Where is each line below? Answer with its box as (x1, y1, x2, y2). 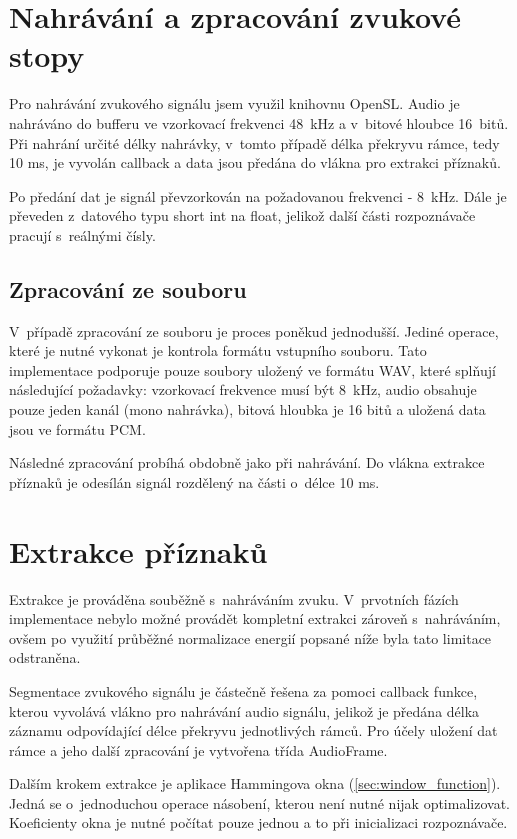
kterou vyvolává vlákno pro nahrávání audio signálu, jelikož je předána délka (9, 700, 480, 721)
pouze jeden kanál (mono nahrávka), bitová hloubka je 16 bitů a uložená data (9, 399, 486, 420)
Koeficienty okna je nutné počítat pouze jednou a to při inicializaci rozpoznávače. (9, 812, 508, 833)
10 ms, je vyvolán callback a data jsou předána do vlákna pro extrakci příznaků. (9, 152, 501, 173)
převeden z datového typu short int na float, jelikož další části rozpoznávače (9, 205, 476, 226)
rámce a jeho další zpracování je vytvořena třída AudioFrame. (9, 739, 388, 760)
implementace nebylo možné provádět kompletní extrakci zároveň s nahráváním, (9, 608, 501, 629)
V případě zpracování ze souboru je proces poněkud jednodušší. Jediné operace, (9, 320, 499, 341)
